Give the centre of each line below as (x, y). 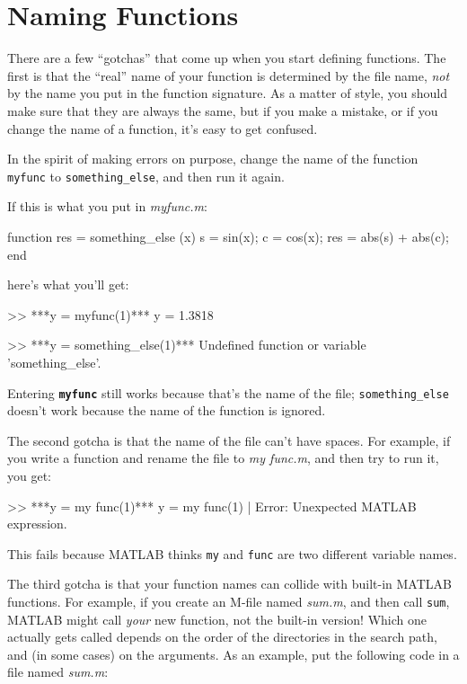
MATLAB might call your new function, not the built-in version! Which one (217, 619)
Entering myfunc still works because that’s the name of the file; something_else (228, 392)
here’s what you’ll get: (68, 284)
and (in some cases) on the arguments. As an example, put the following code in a (233, 654)
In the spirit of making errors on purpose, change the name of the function (213, 159)
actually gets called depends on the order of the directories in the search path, (222, 637)
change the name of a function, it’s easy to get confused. (163, 128)
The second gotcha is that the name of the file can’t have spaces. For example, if (229, 440)
